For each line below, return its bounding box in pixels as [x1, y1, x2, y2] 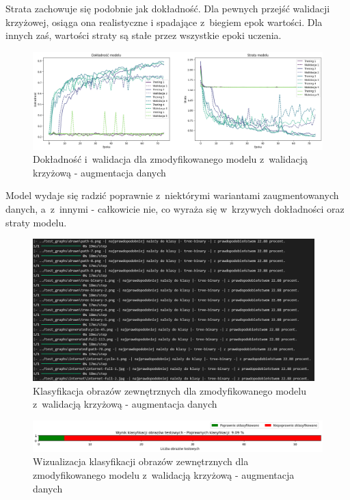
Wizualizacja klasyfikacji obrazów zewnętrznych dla [33, 454, 249, 469]
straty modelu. [5, 215, 67, 229]
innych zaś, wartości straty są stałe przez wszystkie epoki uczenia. [5, 28, 282, 42]
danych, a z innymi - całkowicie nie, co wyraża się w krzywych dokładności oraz [5, 202, 345, 215]
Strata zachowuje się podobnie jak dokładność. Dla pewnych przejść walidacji [5, 1, 330, 15]
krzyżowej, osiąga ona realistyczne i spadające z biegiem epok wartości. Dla [5, 14, 323, 29]
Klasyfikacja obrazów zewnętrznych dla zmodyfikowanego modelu [33, 383, 306, 397]
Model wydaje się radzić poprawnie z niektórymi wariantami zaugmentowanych [5, 188, 339, 202]
